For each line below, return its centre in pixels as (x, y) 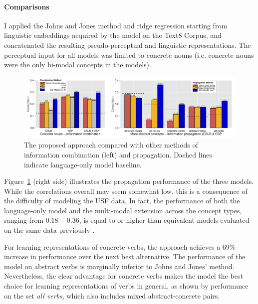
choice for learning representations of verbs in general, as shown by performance (126, 286)
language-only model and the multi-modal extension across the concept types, (123, 210)
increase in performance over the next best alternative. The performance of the (125, 256)
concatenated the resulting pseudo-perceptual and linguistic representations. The (128, 45)
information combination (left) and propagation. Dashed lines (118, 154)
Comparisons (27, 6)
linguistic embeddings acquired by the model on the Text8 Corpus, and (113, 35)
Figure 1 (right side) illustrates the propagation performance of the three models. (129, 181)
